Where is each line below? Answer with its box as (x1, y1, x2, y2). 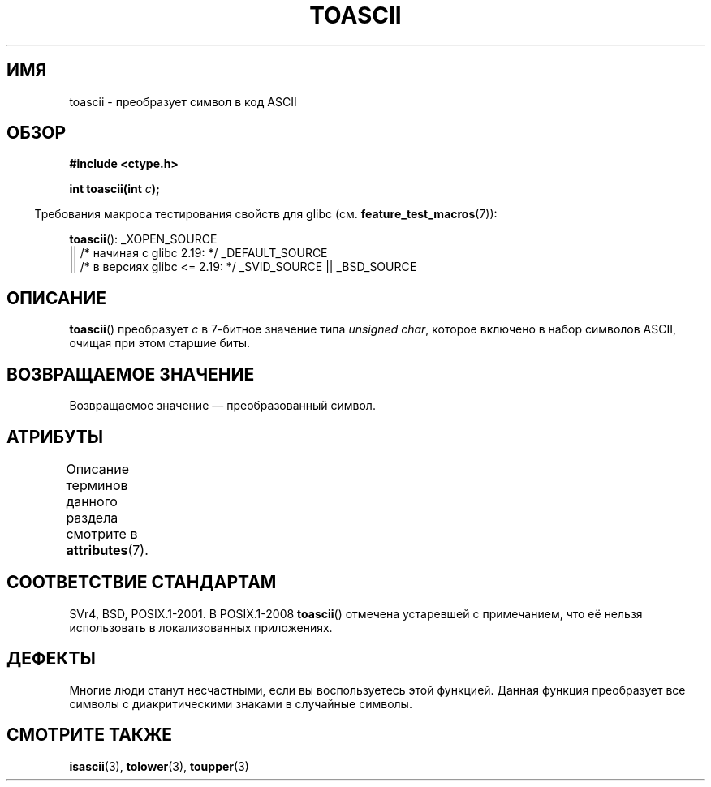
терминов (66, 476, 128, 493)
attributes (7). (66, 541, 149, 558)
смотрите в (66, 525, 138, 542)
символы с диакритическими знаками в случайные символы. (69, 696, 412, 711)
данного (66, 492, 118, 510)
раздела (66, 509, 118, 526)
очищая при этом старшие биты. (69, 336, 251, 350)
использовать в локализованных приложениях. (69, 620, 333, 634)
